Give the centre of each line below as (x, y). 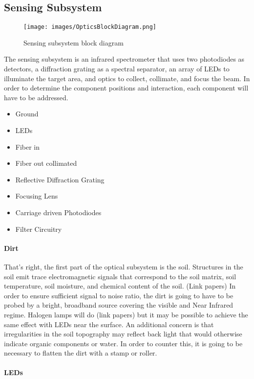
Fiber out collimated (46, 163)
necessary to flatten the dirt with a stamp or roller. (81, 353)
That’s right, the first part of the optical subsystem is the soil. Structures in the (124, 266)
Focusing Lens (37, 196)
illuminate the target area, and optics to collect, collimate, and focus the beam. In (127, 78)
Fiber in (28, 146)
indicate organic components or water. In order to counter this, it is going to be (123, 343)
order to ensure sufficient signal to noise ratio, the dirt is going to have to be (119, 295)
